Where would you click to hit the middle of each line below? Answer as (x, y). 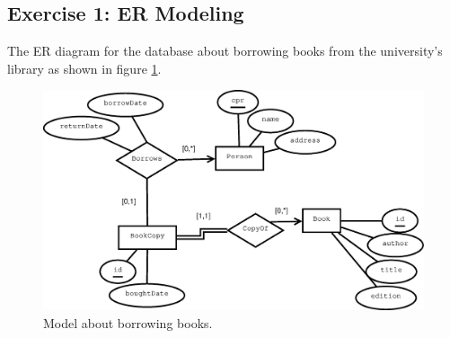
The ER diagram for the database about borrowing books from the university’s (225, 51)
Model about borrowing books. (128, 322)
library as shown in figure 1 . (84, 68)
